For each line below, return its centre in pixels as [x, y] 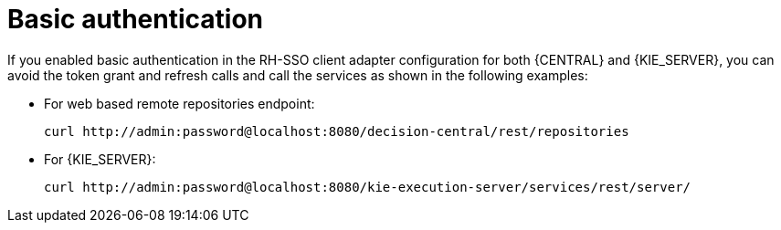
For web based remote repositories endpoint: [179, 103]
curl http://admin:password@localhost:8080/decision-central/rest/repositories [337, 131]
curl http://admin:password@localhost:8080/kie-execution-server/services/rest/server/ [368, 187]
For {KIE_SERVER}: [100, 159]
